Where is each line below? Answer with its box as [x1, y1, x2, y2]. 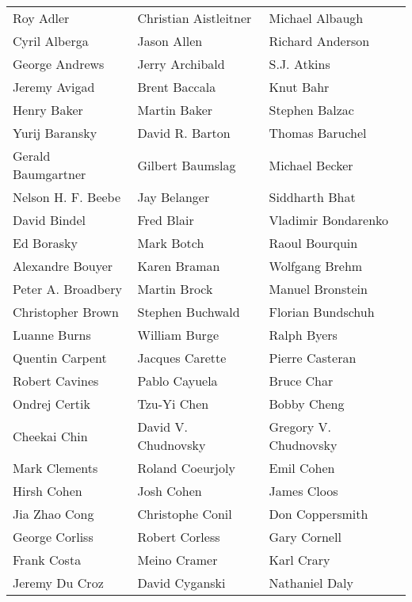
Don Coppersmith [269, 505, 368, 523]
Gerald [13, 147, 51, 165]
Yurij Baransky [13, 124, 97, 142]
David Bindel [13, 211, 86, 229]
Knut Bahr [269, 78, 330, 96]
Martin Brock [137, 280, 213, 298]
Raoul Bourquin [269, 234, 358, 252]
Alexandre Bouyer [13, 257, 113, 275]
